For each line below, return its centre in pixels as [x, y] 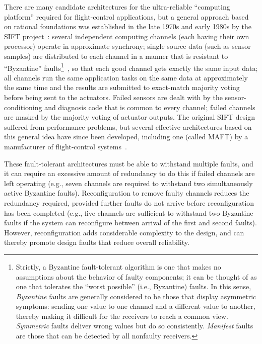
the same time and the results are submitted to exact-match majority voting [122, 87]
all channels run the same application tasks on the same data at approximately [126, 77]
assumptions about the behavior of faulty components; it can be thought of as [136, 276]
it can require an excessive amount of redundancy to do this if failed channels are [129, 173]
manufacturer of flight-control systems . [65, 146]
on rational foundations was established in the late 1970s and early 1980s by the [128, 26]
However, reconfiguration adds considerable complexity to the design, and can [124, 232]
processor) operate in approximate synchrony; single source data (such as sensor [127, 46]
